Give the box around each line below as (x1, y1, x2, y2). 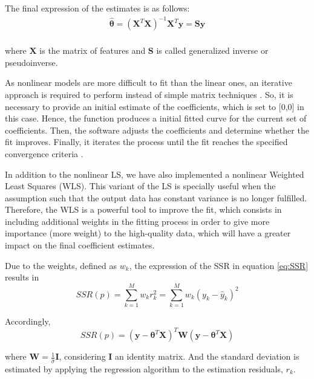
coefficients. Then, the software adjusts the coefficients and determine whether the (5, 123, 309, 136)
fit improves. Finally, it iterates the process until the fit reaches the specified (5, 135, 288, 148)
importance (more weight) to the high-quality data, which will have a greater (5, 227, 291, 239)
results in (5, 271, 39, 283)
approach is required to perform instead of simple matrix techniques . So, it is (5, 88, 293, 100)
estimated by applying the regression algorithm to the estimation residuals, (5, 362, 283, 375)
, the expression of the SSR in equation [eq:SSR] (129, 259, 309, 271)
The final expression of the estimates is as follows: (5, 2, 190, 14)
